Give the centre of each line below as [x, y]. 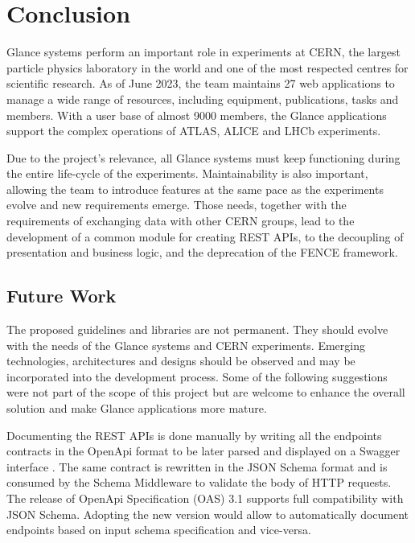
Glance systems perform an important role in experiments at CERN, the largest [203, 52]
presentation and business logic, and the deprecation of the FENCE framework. [202, 252]
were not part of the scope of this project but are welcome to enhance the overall [206, 392]
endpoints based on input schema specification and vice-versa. [159, 530]
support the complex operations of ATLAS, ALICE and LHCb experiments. [194, 131]
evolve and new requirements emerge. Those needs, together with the [177, 205]
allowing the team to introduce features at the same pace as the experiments [195, 189]
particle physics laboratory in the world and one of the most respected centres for [207, 67]
